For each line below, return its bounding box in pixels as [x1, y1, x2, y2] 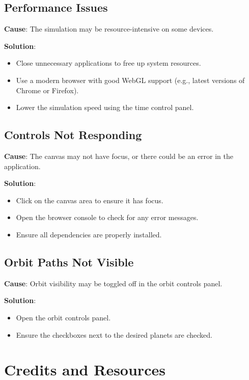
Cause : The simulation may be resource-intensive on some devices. [4, 23, 214, 34]
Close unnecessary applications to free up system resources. [16, 58, 201, 68]
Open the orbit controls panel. [16, 312, 111, 322]
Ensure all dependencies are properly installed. [16, 229, 162, 239]
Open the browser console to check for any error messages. [16, 212, 199, 223]
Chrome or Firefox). [16, 85, 79, 95]
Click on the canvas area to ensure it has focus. [16, 195, 163, 205]
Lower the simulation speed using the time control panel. [16, 102, 194, 113]
